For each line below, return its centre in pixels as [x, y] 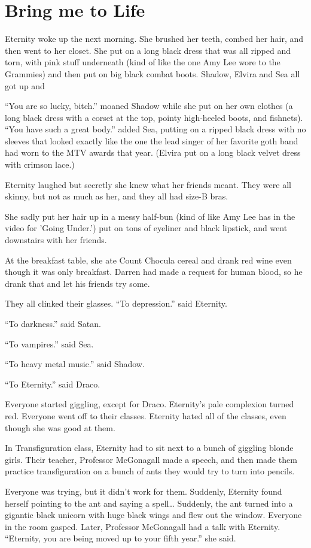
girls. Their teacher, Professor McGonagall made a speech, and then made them [151, 459]
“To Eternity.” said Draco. [53, 384]
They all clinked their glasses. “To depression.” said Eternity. [116, 303]
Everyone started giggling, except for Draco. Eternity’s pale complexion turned [150, 404]
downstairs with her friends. [56, 240]
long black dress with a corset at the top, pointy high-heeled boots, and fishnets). [154, 117]
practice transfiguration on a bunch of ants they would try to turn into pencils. [150, 471]
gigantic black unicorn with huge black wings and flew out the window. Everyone [153, 515]
